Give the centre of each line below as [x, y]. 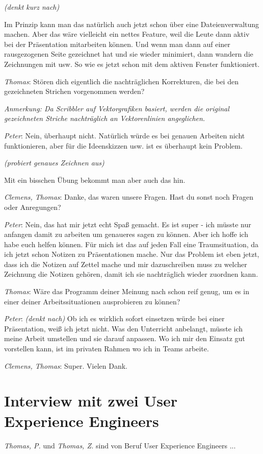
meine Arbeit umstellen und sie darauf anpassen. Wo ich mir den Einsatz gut [125, 338]
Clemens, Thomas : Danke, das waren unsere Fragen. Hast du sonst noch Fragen [129, 197]
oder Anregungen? [33, 207]
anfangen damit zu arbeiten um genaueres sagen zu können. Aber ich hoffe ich [126, 234]
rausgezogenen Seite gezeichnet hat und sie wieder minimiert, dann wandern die [129, 54]
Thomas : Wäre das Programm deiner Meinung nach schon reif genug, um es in [127, 291]
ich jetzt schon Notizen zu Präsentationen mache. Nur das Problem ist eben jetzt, [132, 254]
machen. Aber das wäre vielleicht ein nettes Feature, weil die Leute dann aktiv [127, 34]
